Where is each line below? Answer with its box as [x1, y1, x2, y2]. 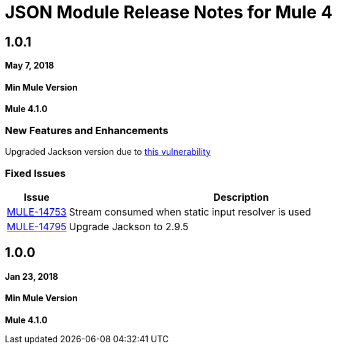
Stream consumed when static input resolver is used [69, 205, 311, 218]
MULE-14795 [7, 220, 67, 233]
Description [213, 190, 269, 203]
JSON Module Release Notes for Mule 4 [5, 2, 333, 23]
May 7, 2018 [5, 60, 55, 71]
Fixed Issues [5, 167, 66, 179]
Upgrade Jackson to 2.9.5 [69, 220, 189, 233]
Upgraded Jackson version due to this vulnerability [5, 146, 211, 157]
